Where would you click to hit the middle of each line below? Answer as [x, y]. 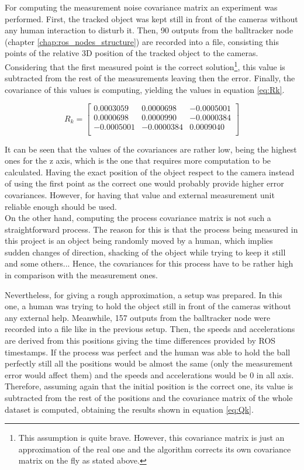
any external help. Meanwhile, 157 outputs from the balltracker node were [138, 317]
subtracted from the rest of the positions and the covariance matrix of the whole [149, 398]
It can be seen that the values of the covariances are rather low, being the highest [151, 149]
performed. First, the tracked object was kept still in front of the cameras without [151, 18]
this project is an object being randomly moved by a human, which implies [139, 241]
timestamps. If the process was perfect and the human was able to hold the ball [148, 352]
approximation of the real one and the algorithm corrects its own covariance [155, 449]
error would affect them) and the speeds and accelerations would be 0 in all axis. [149, 374]
